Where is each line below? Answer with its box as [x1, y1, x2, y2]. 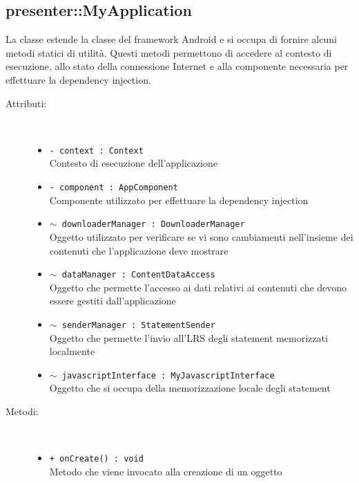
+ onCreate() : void [49, 454, 144, 464]
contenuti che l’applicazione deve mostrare [49, 243, 229, 257]
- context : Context [49, 145, 144, 156]
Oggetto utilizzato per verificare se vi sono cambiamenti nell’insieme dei [49, 229, 353, 244]
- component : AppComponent [49, 183, 178, 193]
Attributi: [6, 95, 47, 110]
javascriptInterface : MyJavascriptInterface [61, 370, 275, 381]
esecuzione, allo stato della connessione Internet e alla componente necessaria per [6, 59, 349, 73]
